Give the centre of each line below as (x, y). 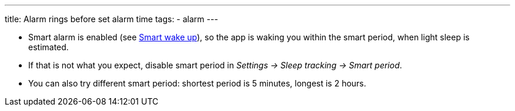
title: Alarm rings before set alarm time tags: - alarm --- (111, 19)
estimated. (49, 47)
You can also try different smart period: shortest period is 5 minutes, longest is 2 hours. (197, 83)
